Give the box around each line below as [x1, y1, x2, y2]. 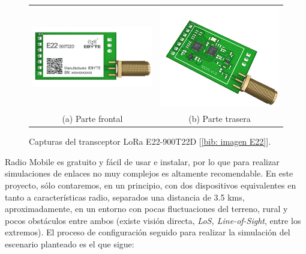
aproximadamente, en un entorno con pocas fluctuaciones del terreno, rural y [5, 202, 288, 215]
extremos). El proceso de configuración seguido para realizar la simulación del [5, 226, 290, 238]
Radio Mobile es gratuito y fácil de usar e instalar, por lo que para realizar [5, 155, 280, 168]
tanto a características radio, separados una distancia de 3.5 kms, [5, 190, 245, 203]
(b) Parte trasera [188, 112, 251, 125]
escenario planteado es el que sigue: [5, 238, 134, 250]
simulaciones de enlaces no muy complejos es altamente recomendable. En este [5, 167, 293, 180]
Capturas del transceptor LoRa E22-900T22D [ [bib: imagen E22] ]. [29, 135, 271, 148]
